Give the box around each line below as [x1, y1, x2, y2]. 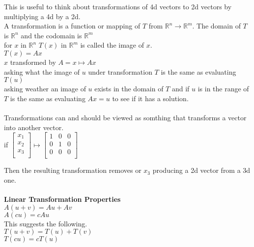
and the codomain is [21, 30, 82, 40]
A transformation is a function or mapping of [4, 21, 141, 31]
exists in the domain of [94, 83, 164, 94]
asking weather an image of [4, 83, 86, 94]
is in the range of [198, 83, 249, 94]
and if [171, 83, 190, 94]
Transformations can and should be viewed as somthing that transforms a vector [4, 112, 247, 122]
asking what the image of [4, 66, 80, 77]
